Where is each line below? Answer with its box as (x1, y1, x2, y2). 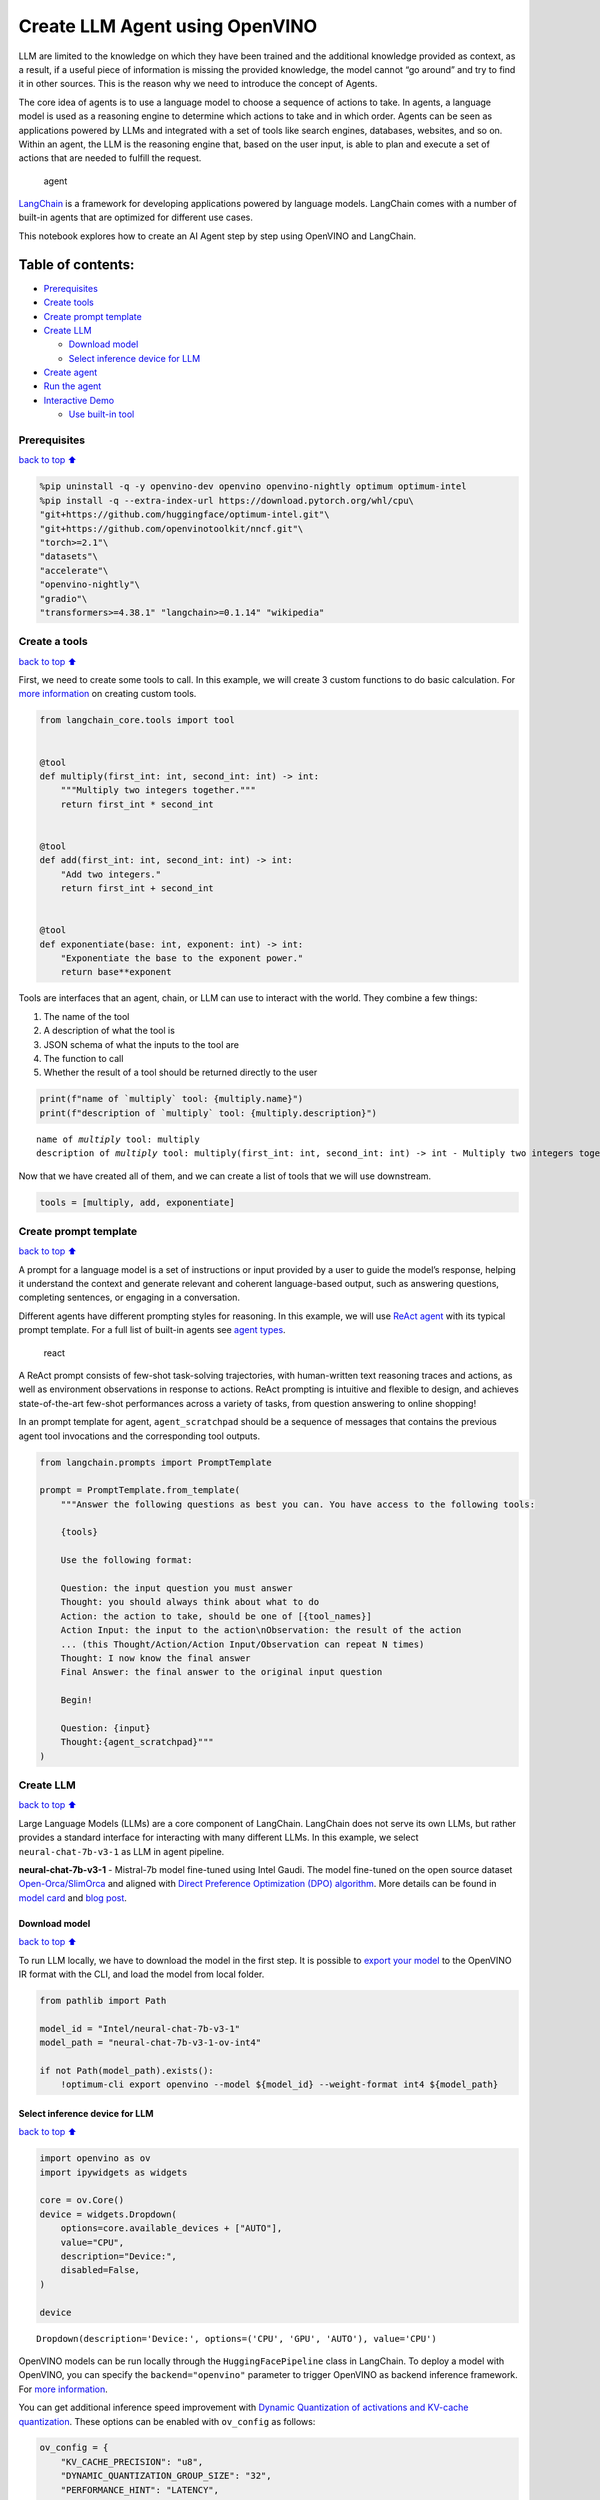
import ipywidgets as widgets (39, 2166, 188, 2178)
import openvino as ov (39, 2153, 151, 2164)
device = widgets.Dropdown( (39, 2208, 177, 2220)
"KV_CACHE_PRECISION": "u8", (60, 2456, 204, 2467)
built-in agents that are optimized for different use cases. (18, 211, 254, 224)
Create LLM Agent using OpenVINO (18, 15, 318, 37)
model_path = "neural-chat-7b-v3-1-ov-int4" (39, 2037, 262, 2049)
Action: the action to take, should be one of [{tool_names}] (60, 1610, 372, 1622)
